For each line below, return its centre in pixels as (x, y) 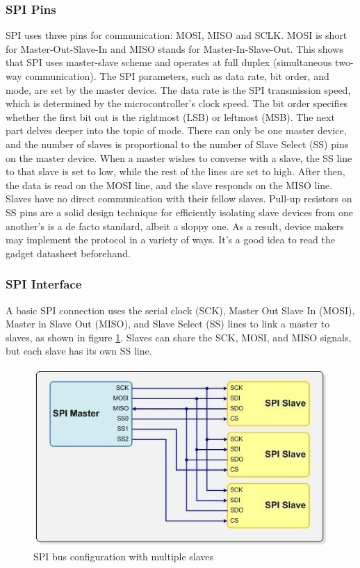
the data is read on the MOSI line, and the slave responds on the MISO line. (169, 185)
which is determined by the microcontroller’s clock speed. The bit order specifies (177, 103)
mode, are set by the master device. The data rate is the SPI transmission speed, (178, 89)
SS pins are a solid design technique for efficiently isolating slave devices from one (179, 212)
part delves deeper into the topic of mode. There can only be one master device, (176, 130)
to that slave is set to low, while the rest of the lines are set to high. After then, (175, 171)
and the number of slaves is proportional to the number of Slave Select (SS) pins (177, 144)
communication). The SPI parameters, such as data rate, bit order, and (177, 76)
